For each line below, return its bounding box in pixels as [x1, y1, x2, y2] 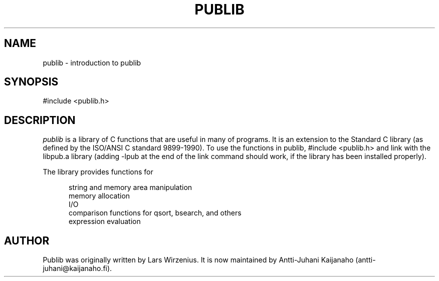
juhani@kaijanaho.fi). [43, 264, 112, 273]
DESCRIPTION [4, 113, 76, 126]
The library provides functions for [43, 167, 153, 176]
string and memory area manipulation [69, 183, 192, 192]
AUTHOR [4, 234, 50, 247]
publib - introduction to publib [43, 58, 141, 67]
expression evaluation [69, 217, 141, 226]
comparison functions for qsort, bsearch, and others [69, 208, 242, 217]
